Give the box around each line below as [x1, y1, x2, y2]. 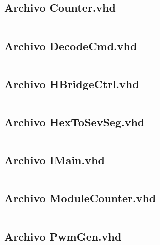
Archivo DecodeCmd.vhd [4, 38, 137, 53]
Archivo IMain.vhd [4, 152, 105, 168]
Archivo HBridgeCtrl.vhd [4, 76, 139, 91]
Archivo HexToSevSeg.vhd [4, 114, 145, 129]
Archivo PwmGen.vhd [4, 228, 122, 244]
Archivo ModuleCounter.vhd [4, 190, 156, 206]
